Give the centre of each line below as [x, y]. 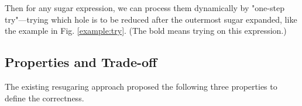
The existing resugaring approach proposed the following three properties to [141, 86]
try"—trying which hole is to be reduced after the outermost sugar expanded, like [151, 19]
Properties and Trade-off [81, 62]
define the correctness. [44, 98]
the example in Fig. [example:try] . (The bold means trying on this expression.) [146, 31]
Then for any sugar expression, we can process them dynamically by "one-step [145, 8]
